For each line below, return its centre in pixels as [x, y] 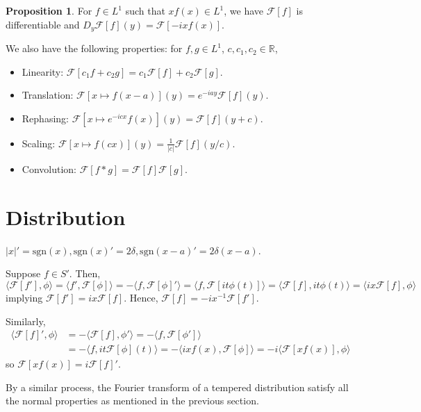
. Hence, [141, 298]
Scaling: [39, 143]
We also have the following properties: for [94, 48]
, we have [244, 10]
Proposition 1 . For [49, 10]
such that [145, 10]
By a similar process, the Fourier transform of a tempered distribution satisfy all [177, 387]
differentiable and [43, 24]
